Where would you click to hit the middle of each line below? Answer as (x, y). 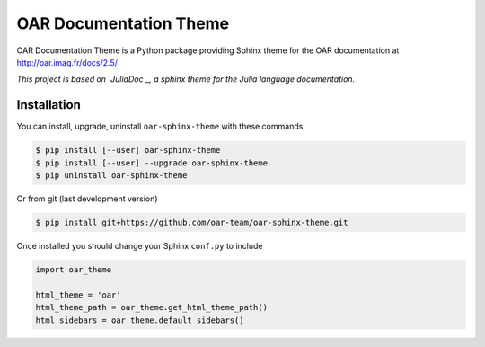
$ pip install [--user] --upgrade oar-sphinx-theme (152, 163)
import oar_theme (74, 269)
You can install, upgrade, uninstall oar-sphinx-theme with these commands (160, 127)
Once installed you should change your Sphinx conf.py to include (140, 245)
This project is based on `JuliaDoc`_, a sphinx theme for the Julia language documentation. (186, 79)
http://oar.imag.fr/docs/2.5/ (67, 62)
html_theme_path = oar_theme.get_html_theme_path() (152, 307)
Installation (48, 105)
